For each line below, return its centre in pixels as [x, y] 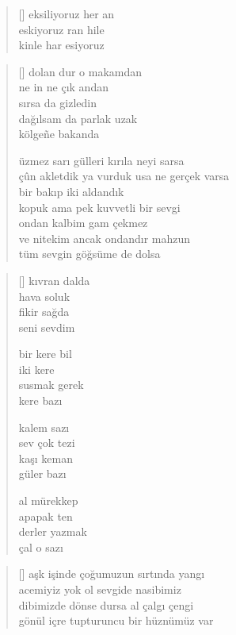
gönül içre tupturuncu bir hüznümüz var [116, 620]
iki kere [36, 369]
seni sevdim [47, 327]
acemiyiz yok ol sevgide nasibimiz [100, 589]
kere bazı [40, 400]
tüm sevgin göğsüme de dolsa [89, 254]
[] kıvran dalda [54, 280]
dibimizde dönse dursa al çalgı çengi [106, 604]
